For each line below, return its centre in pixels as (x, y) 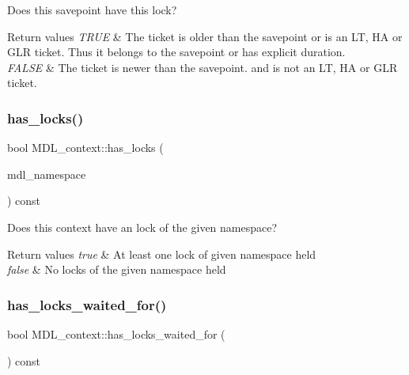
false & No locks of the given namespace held (117, 269)
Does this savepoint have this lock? (92, 9)
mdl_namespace (47, 174)
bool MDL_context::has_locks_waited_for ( (116, 333)
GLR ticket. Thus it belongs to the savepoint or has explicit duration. (176, 52)
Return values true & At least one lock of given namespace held (162, 254)
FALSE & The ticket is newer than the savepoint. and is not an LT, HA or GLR (203, 67)
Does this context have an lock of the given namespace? (142, 227)
